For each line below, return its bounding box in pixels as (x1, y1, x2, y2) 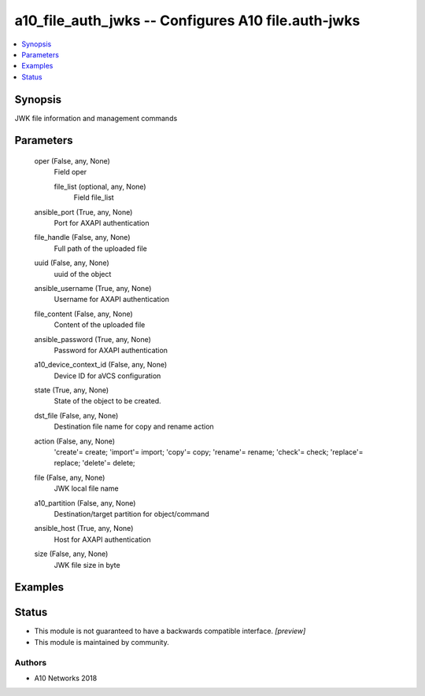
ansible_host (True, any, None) (34, 524, 134, 533)
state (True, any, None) (34, 385, 109, 395)
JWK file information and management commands (14, 113, 178, 123)
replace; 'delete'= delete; (54, 458, 135, 468)
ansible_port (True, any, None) (34, 207, 133, 216)
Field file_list (73, 193, 114, 202)
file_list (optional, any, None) (54, 182, 146, 191)
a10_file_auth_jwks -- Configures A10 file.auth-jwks (14, 12, 360, 29)
